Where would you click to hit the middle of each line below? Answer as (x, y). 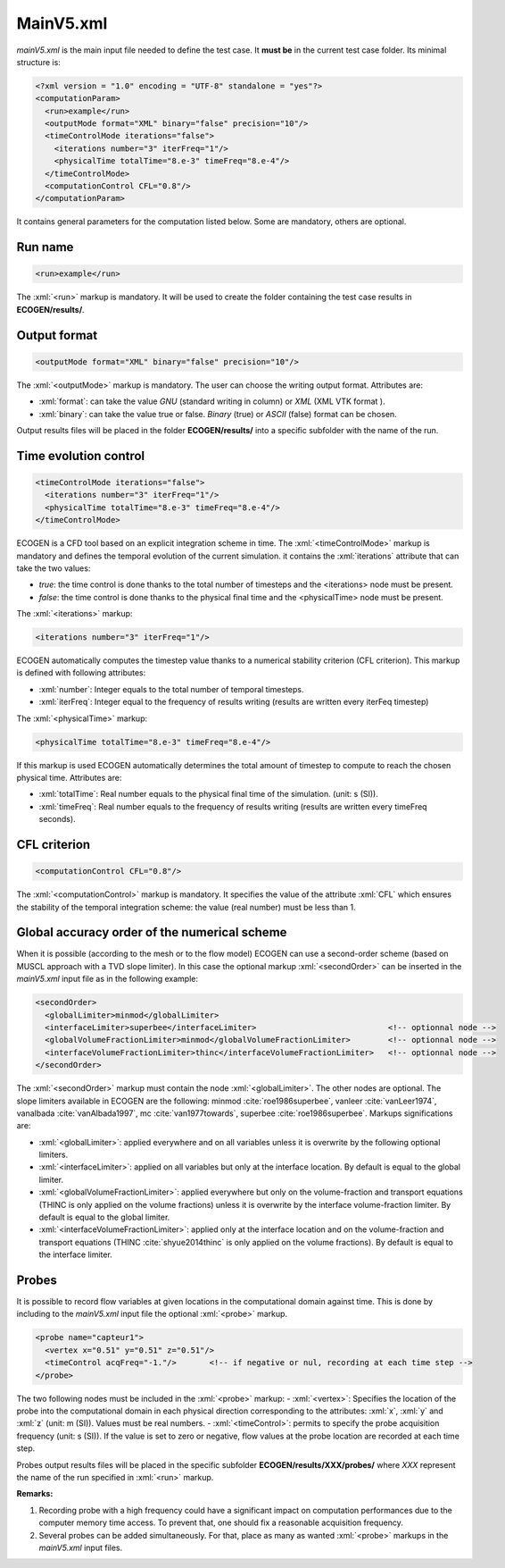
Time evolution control (81, 456)
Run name (45, 247)
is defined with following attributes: (81, 673)
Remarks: (35, 1494)
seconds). (57, 819)
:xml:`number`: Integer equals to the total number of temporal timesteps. (171, 689)
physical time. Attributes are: (69, 777)
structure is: (39, 62)
